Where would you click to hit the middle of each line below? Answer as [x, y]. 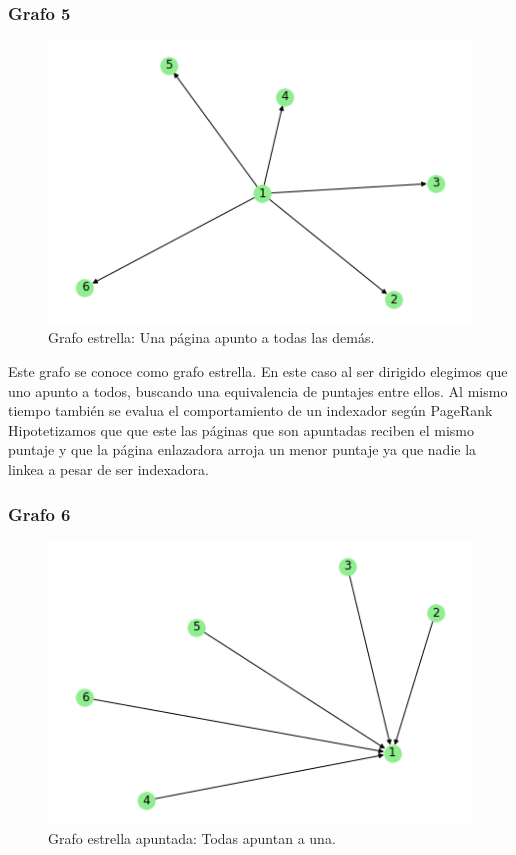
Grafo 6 [39, 513]
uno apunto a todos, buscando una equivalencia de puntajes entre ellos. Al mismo [258, 390]
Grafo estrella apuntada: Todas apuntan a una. [192, 838]
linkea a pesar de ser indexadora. [108, 469]
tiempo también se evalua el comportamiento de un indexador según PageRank [250, 410]
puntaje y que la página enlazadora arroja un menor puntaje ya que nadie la [242, 449]
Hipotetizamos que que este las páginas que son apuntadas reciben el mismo [241, 429]
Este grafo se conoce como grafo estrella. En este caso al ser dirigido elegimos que [258, 371]
